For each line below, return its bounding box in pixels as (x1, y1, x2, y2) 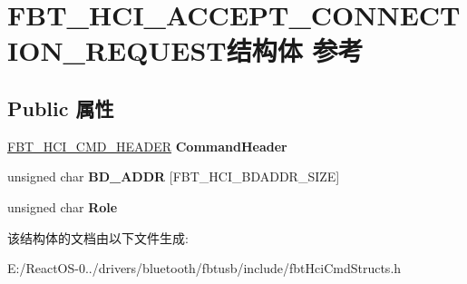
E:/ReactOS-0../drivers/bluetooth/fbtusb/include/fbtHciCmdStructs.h (7, 259, 402, 278)
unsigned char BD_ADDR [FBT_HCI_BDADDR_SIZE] (7, 167, 340, 186)
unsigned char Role (7, 197, 118, 216)
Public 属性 (7, 93, 114, 122)
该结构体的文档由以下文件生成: (7, 228, 189, 247)
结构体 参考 (226, 32, 364, 69)
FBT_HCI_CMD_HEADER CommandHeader (7, 136, 287, 155)
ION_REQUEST (7, 32, 227, 69)
